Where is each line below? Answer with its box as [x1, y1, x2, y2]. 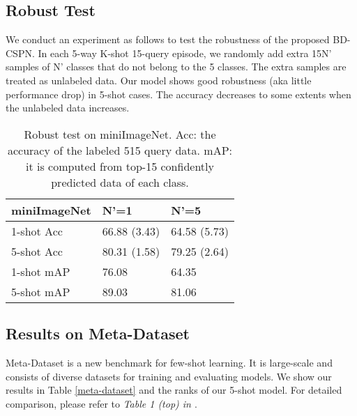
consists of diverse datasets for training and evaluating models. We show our [6, 369, 332, 383]
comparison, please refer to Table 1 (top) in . [6, 396, 197, 410]
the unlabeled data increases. [6, 100, 130, 115]
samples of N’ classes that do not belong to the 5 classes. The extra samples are [6, 59, 347, 74]
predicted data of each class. [51, 174, 189, 190]
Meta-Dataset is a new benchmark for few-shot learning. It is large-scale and [6, 355, 333, 369]
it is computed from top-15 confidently [26, 157, 214, 174]
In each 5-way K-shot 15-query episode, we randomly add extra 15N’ [38, 45, 332, 60]
